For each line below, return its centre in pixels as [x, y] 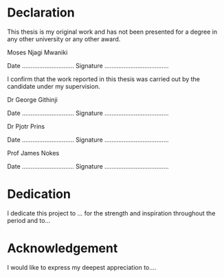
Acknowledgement [63, 248]
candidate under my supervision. [54, 86]
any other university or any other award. [64, 39]
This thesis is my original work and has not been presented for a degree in [112, 32]
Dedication [39, 194]
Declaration [41, 13]
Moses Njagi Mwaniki [37, 52]
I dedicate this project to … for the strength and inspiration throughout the [111, 213]
